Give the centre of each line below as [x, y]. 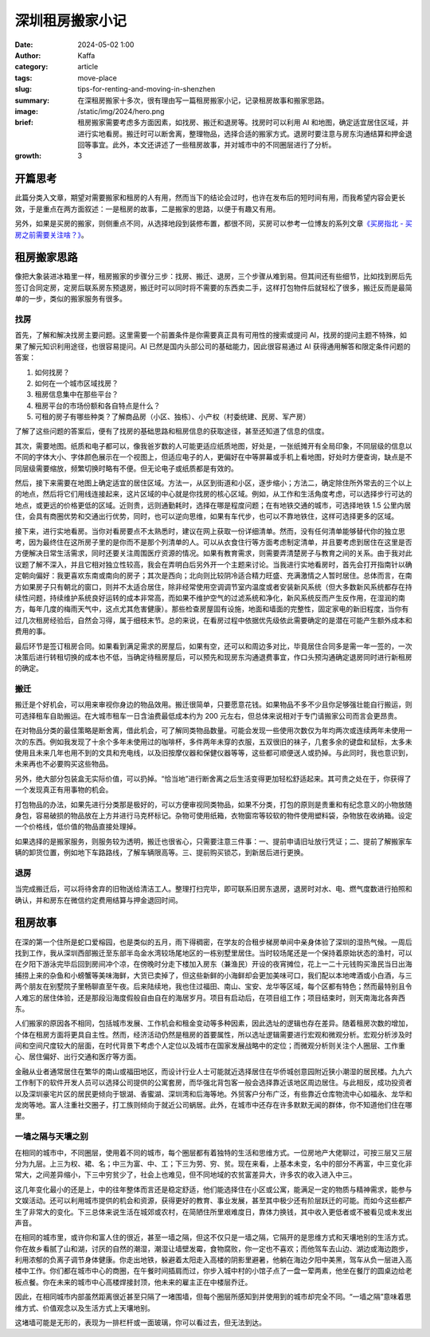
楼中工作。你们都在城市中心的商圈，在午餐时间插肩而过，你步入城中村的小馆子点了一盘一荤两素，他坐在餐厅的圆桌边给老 [213, 1271]
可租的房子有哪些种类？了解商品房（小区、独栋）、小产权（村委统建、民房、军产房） [172, 417]
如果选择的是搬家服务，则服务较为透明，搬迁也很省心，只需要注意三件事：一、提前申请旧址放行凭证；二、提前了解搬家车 [213, 841]
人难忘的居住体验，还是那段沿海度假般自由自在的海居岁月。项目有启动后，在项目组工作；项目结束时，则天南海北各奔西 [210, 998]
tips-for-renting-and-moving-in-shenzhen [147, 89]
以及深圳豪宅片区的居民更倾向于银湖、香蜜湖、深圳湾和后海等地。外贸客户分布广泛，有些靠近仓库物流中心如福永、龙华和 [213, 1094]
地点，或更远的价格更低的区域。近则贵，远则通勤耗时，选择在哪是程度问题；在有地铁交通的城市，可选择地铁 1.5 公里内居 [213, 505]
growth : [28, 156]
